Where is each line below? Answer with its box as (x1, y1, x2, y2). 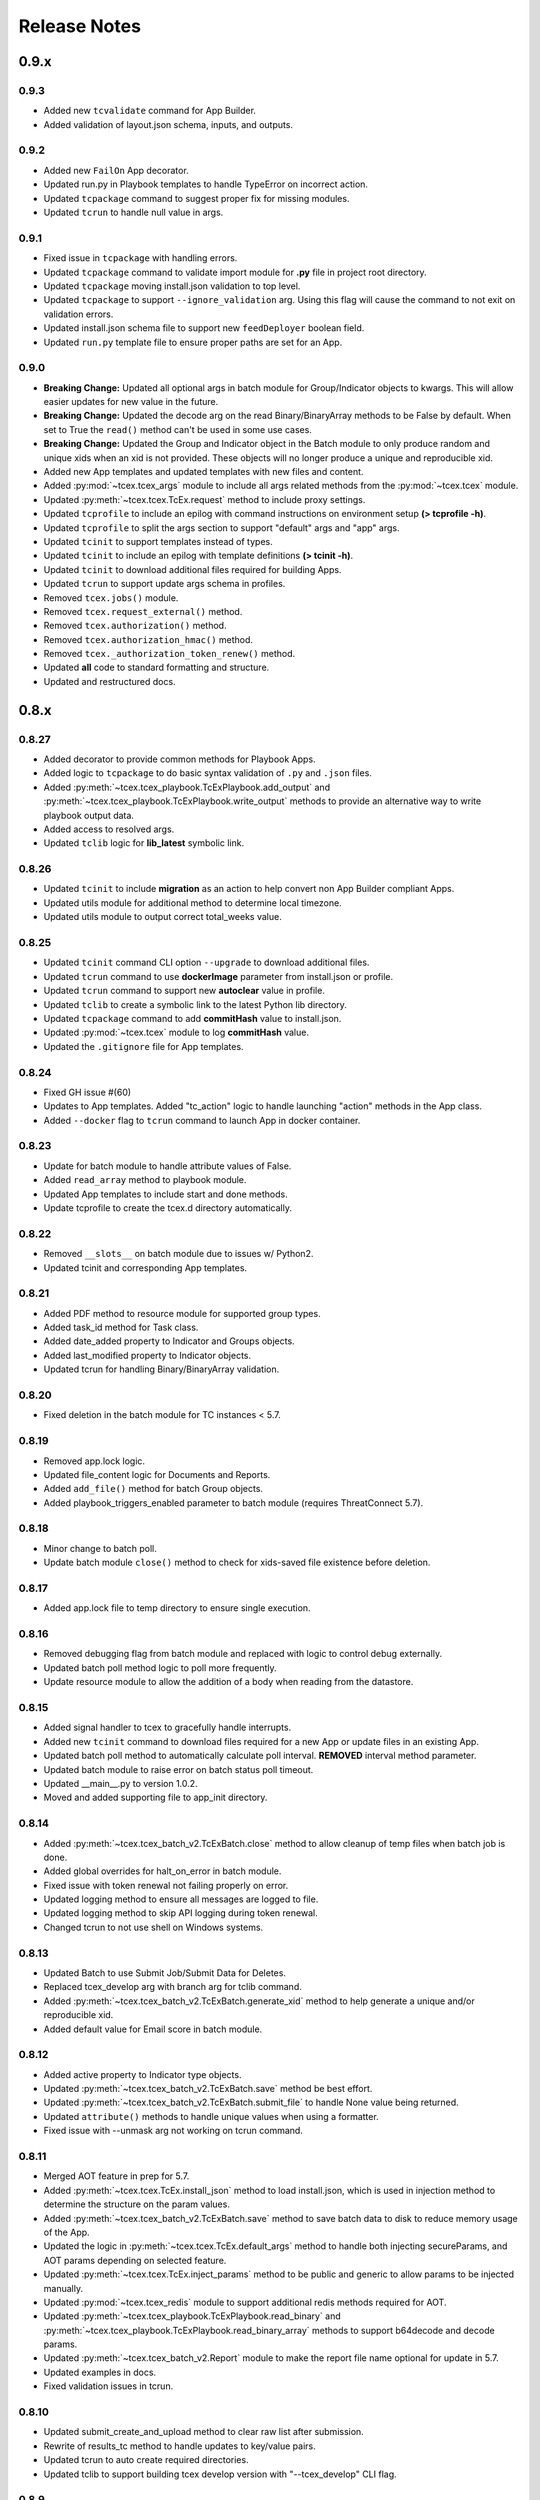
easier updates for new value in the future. (43, 396, 219, 408)
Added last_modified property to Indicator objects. (43, 1349, 252, 1361)
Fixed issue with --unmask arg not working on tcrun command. (43, 2125, 304, 2137)
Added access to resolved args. (43, 823, 175, 835)
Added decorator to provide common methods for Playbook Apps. (43, 753, 316, 765)
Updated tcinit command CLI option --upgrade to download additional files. (43, 956, 370, 969)
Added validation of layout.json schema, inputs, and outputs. (43, 118, 294, 130)
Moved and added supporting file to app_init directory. (43, 1791, 268, 1804)
